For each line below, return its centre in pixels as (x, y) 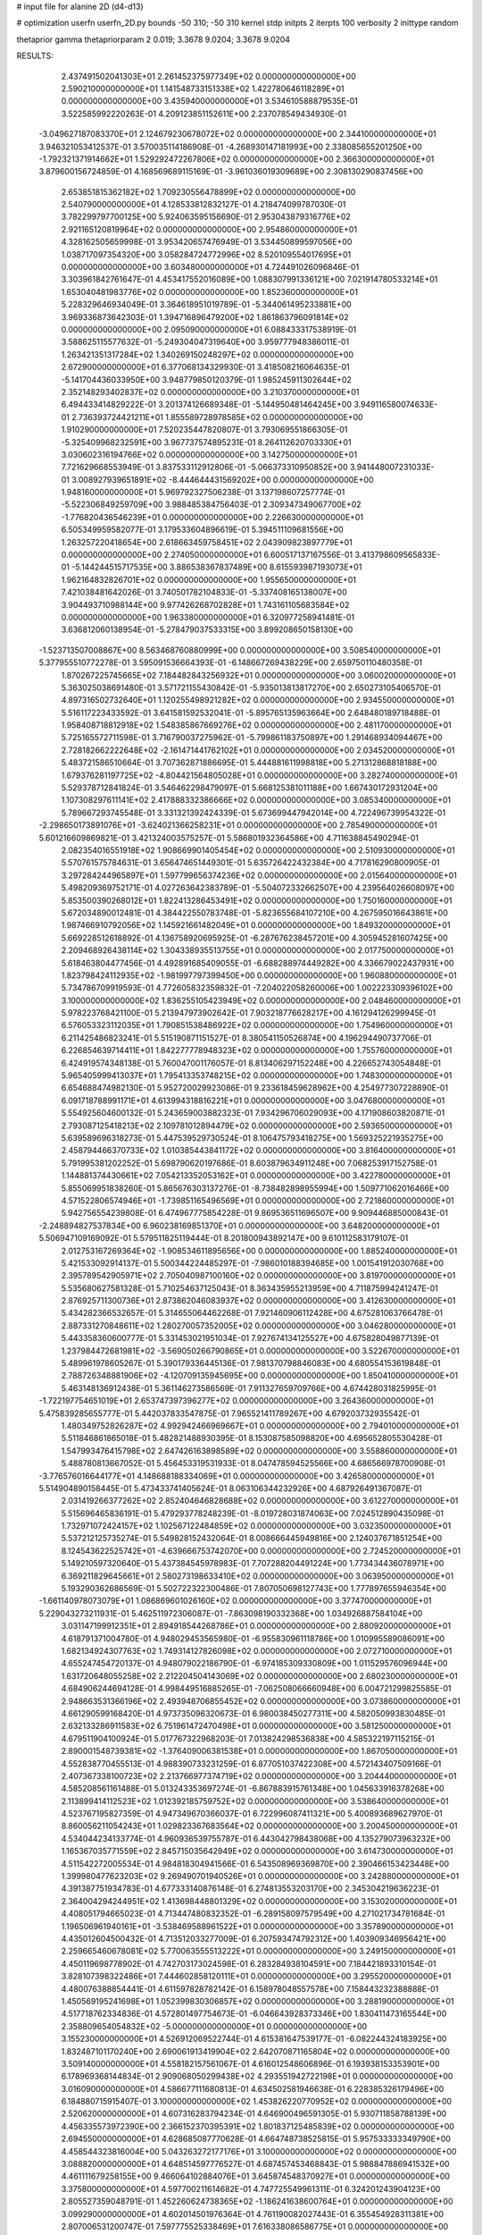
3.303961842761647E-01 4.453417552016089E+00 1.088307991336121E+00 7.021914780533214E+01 (249, 279)
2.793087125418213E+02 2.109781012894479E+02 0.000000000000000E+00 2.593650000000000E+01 (257, 1126)
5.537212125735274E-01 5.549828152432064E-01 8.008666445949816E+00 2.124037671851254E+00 (251, 1539)
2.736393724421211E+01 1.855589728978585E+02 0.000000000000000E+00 (217, 417)
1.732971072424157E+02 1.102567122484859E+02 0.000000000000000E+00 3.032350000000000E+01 (256, 1526)
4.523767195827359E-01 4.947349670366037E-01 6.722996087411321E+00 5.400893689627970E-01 (252, 1814)
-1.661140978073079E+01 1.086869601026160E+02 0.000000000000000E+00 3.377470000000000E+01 (235, 1601)
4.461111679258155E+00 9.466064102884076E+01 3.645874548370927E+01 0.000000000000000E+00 (256, 2176)
